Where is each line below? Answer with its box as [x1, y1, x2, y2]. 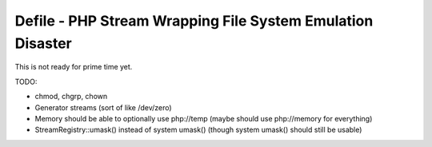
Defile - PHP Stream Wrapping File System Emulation [14, 12, 374, 30]
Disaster [14, 34, 72, 52]
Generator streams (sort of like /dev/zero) [34, 102, 172, 112]
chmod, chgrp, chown [34, 92, 108, 101]
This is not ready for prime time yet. [14, 62, 133, 72]
